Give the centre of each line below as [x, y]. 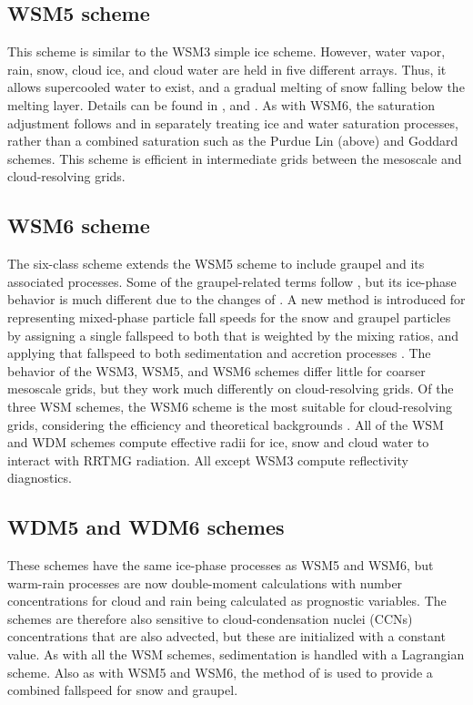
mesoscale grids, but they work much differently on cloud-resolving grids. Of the [231, 388]
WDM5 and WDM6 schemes [146, 527]
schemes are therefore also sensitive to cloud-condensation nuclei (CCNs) [210, 618]
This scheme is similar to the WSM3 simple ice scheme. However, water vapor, [226, 51]
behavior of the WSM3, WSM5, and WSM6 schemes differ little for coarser [216, 370]
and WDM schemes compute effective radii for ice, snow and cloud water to [218, 442]
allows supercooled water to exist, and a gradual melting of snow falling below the [236, 87]
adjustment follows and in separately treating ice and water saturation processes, [233, 123]
